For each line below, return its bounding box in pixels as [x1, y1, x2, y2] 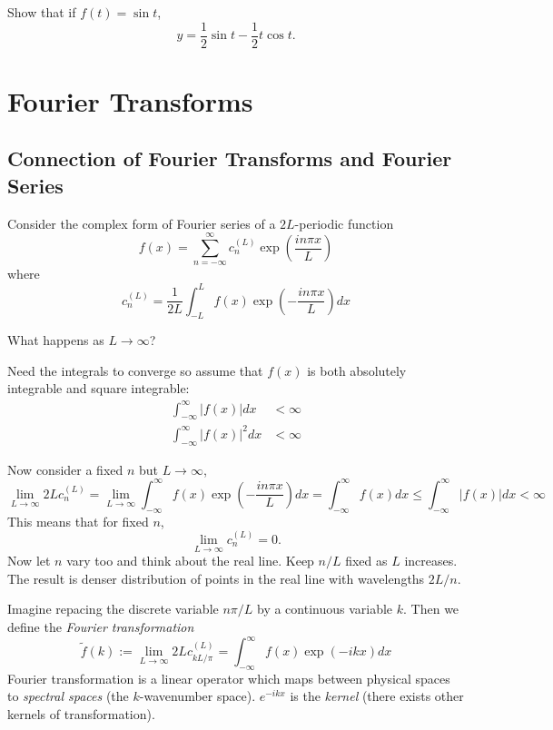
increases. [404, 551, 458, 570]
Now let [7, 551, 51, 570]
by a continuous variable [257, 599, 393, 618]
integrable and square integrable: [7, 379, 190, 398]
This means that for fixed [7, 511, 149, 530]
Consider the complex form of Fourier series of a [7, 213, 276, 232]
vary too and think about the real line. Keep [66, 551, 314, 570]
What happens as [7, 330, 104, 350]
